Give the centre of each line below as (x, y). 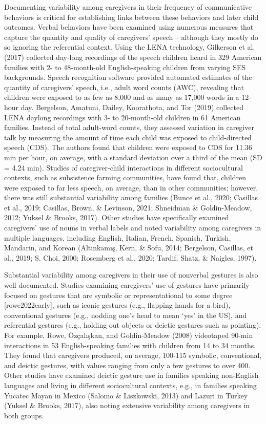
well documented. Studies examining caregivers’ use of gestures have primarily (127, 285)
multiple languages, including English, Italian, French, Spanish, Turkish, (118, 237)
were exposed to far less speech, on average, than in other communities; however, (131, 187)
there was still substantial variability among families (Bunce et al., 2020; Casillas (131, 197)
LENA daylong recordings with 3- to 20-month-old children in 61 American (122, 117)
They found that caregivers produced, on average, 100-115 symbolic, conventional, (133, 355)
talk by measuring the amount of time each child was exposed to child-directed (128, 137)
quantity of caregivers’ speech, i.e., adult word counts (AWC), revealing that (124, 87)
